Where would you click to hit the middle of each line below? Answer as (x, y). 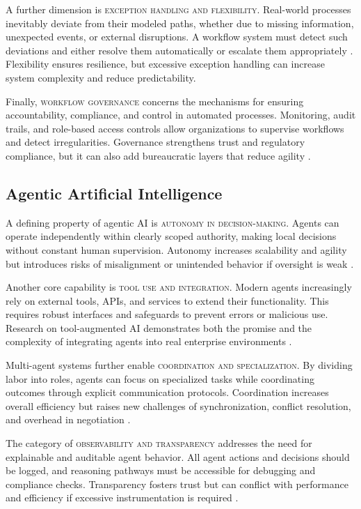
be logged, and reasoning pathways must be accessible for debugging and (161, 470)
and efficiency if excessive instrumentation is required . (122, 497)
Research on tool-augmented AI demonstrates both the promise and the (159, 327)
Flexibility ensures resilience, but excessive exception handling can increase (165, 64)
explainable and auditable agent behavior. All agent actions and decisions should (178, 456)
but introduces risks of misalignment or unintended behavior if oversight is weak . (180, 263)
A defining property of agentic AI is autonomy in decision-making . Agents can (173, 222)
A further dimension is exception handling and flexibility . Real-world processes (178, 9)
